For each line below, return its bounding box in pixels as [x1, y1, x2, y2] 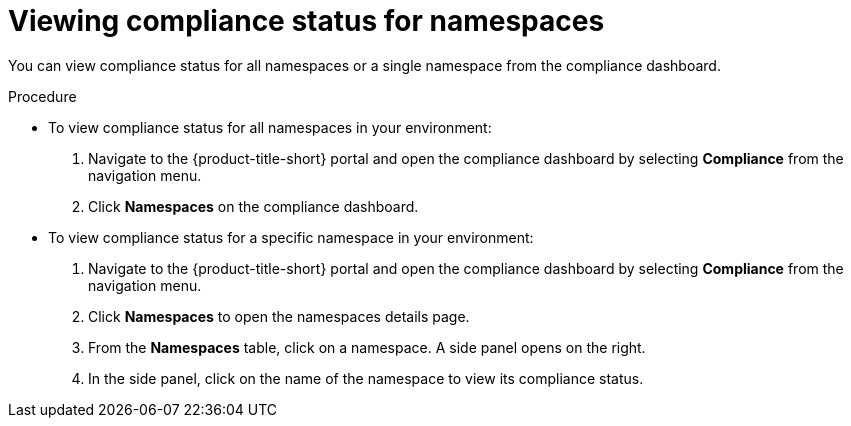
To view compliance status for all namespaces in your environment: [48, 118, 492, 136]
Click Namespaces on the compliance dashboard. [88, 197, 419, 215]
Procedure [8, 87, 77, 105]
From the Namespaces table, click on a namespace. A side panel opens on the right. [88, 338, 646, 356]
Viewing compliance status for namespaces [8, 4, 605, 38]
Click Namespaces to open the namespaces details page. [88, 307, 470, 325]
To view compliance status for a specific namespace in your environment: [48, 228, 534, 246]
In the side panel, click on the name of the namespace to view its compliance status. [88, 369, 644, 387]
